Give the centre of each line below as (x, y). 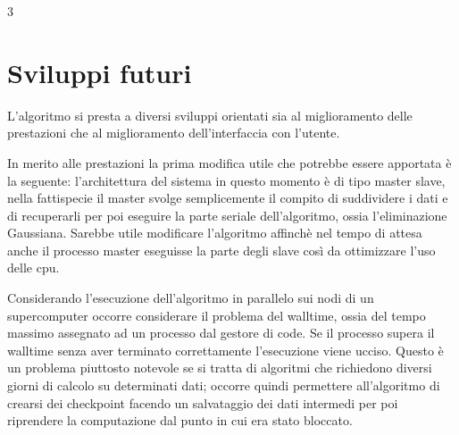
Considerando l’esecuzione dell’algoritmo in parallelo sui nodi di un (191, 298)
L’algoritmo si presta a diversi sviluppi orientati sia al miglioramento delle (210, 115)
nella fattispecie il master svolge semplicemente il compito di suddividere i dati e (228, 198)
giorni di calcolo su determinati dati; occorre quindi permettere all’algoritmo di (224, 385)
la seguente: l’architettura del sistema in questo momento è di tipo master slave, (226, 180)
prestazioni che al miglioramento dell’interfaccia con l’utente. (174, 133)
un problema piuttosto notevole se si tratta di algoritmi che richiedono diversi (220, 368)
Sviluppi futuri (100, 72)
